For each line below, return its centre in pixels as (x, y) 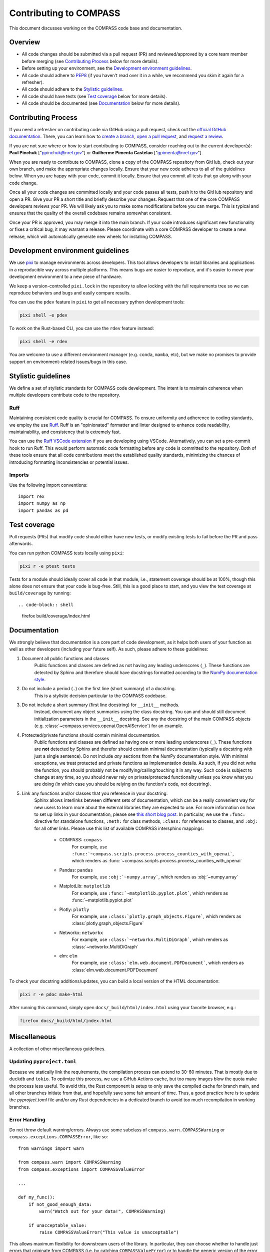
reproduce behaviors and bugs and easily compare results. (70, 293)
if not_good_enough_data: (60, 1204)
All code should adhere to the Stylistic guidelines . (72, 89)
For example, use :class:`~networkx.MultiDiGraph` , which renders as (150, 940)
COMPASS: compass (81, 840)
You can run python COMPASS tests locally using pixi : (66, 553)
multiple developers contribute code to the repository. (65, 395)
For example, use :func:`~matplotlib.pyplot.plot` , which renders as (150, 893)
